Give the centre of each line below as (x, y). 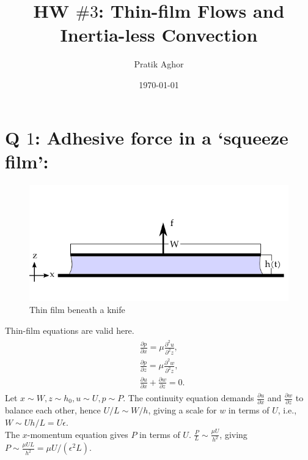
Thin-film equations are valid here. (70, 330)
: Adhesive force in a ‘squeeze (161, 137)
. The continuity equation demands (189, 398)
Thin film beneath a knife (77, 309)
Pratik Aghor (159, 64)
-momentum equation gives (78, 434)
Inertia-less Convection (159, 35)
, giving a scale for (182, 410)
